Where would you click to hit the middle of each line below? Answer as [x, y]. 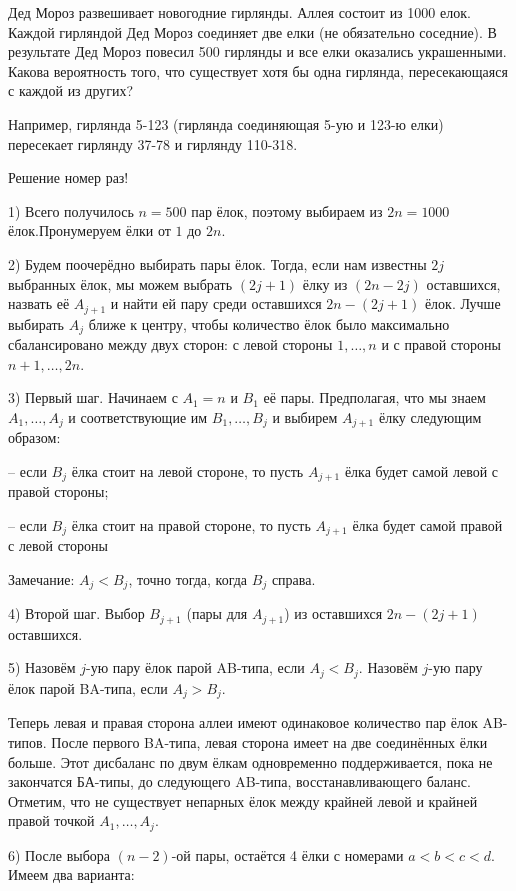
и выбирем [305, 416]
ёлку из [325, 283]
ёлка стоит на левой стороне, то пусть [187, 470]
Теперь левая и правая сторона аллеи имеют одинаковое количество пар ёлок [243, 722]
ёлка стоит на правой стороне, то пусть [191, 524]
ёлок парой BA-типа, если [88, 687]
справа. [293, 578]
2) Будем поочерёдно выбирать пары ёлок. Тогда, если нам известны [217, 263]
